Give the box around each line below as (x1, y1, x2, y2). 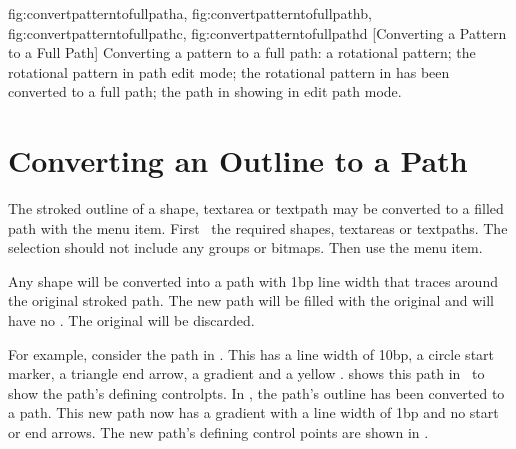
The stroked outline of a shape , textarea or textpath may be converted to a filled (8, 198, 504, 219)
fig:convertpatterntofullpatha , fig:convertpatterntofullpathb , (8, 3, 372, 23)
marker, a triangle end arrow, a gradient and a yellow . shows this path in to (8, 363, 485, 384)
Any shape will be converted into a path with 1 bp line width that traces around (8, 270, 498, 291)
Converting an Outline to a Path (8, 140, 468, 181)
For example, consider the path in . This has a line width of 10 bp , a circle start (8, 343, 495, 364)
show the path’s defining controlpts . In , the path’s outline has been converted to (8, 382, 505, 403)
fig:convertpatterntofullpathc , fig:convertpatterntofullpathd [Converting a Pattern (8, 22, 507, 43)
